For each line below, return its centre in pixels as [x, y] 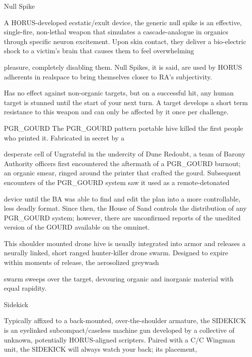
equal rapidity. [25, 288]
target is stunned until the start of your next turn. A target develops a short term [126, 102]
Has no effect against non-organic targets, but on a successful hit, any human [119, 93]
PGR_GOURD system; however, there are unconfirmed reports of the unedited [122, 217]
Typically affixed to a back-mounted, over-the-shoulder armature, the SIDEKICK [125, 320]
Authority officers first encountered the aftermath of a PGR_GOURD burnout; [122, 163]
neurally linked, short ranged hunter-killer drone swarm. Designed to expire [116, 253]
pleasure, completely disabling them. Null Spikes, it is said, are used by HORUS [123, 67]
